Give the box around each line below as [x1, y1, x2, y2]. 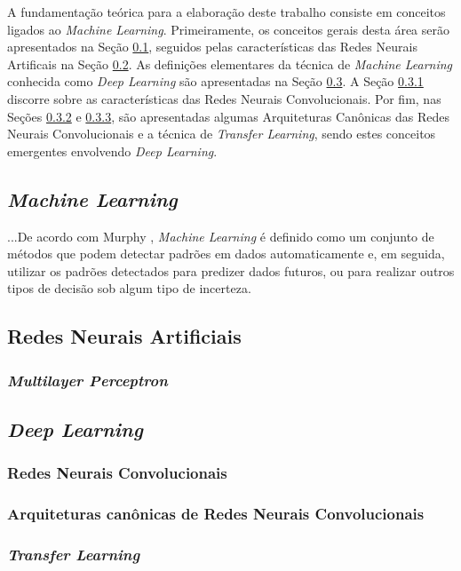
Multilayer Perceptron [7, 369, 168, 391]
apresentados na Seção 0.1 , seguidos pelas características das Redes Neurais [7, 37, 417, 56]
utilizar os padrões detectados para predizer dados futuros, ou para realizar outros [7, 261, 455, 280]
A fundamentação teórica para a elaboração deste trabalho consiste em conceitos [7, 3, 446, 20]
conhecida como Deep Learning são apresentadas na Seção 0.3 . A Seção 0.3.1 [7, 72, 424, 91]
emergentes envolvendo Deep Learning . [7, 141, 218, 160]
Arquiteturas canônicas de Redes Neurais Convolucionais [7, 503, 425, 525]
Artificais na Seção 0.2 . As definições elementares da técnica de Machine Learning [7, 54, 453, 73]
